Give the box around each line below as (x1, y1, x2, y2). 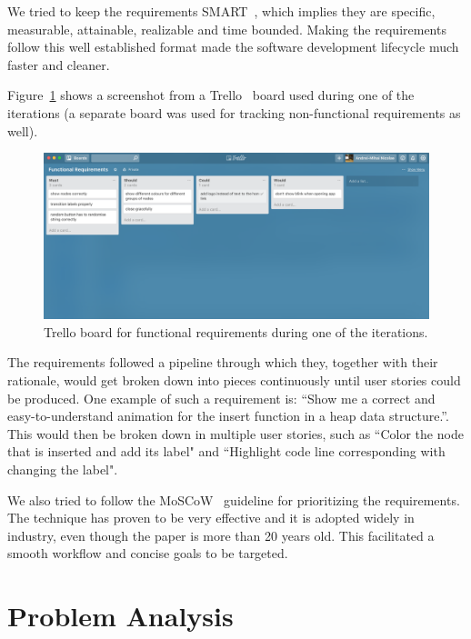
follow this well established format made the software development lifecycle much (7, 37, 459, 56)
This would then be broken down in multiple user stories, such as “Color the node (7, 424, 464, 443)
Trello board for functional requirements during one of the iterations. (44, 322, 428, 341)
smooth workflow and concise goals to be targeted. (7, 544, 288, 563)
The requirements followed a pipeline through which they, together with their (7, 353, 438, 372)
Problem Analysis (7, 597, 234, 634)
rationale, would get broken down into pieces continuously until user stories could (7, 370, 461, 389)
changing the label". (7, 459, 118, 478)
